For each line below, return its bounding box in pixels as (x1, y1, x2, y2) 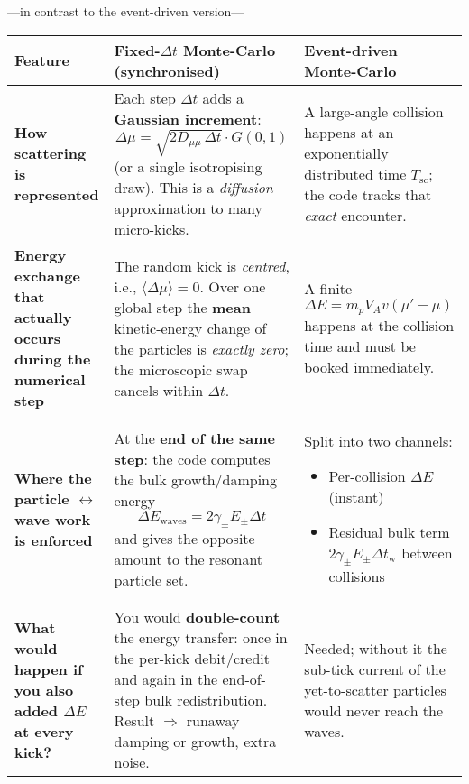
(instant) (328, 486, 384, 508)
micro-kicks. (114, 218, 189, 240)
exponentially (304, 142, 389, 163)
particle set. (114, 568, 189, 590)
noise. (114, 752, 150, 773)
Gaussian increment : (114, 107, 262, 129)
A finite (304, 278, 353, 300)
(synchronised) (114, 60, 220, 81)
